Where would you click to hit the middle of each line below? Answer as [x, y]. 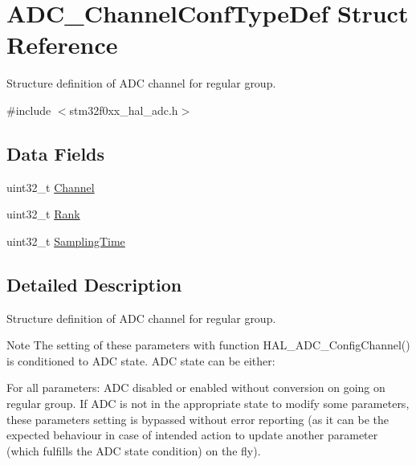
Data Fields [56, 153]
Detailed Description [94, 284]
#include [29, 110]
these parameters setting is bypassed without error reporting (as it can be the [198, 419]
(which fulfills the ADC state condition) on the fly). [134, 450]
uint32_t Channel [51, 187]
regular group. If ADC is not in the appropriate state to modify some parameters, [208, 404]
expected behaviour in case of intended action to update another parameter [192, 435]
